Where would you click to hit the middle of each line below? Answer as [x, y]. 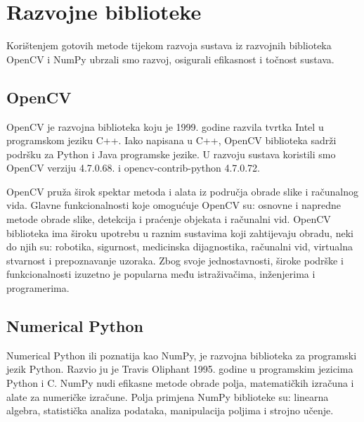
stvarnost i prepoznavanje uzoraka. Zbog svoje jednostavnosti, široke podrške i [175, 260]
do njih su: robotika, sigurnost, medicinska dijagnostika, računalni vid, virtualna [180, 247]
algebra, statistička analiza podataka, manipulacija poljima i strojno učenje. [170, 410]
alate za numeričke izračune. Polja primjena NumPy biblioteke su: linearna [168, 396]
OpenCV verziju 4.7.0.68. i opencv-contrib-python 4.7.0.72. [134, 168]
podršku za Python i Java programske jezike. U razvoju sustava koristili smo [171, 154]
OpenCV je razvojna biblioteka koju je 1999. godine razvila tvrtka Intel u [165, 126]
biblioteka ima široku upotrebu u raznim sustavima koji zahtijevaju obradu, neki [180, 232]
